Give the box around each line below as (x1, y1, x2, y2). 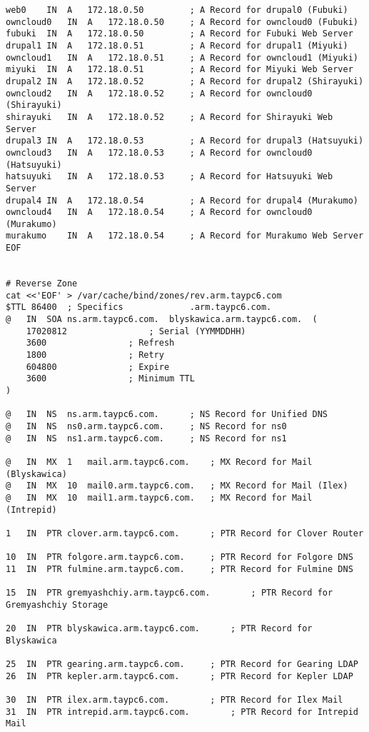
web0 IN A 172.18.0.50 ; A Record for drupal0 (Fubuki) (6, 5, 348, 15)
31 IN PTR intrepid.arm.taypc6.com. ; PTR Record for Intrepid (6, 706, 358, 717)
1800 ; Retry (26, 350, 164, 361)
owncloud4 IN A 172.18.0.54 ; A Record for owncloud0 (6, 207, 313, 218)
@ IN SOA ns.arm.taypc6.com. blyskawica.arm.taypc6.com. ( (6, 314, 318, 325)
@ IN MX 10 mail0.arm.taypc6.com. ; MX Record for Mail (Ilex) (6, 481, 348, 491)
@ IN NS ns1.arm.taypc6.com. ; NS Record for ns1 (6, 433, 287, 443)
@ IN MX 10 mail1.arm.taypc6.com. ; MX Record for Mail (6, 492, 313, 503)
